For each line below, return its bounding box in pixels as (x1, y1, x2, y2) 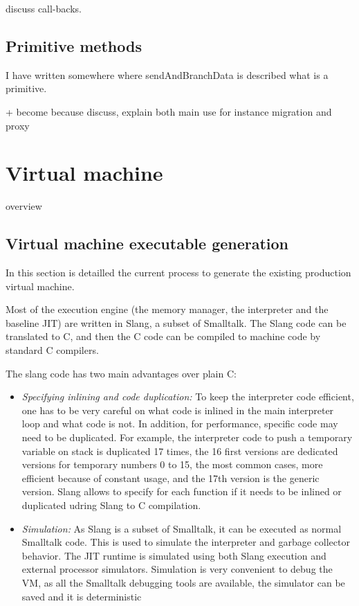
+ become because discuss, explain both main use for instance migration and (6, 104, 332, 118)
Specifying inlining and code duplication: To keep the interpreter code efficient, (21, 389, 354, 404)
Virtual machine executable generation (6, 233, 289, 254)
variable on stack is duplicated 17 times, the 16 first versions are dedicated (21, 443, 338, 458)
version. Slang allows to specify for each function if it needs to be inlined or (21, 484, 342, 499)
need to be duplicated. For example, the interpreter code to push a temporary (21, 430, 353, 445)
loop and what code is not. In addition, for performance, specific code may (21, 416, 338, 431)
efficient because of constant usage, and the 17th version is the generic (21, 470, 320, 485)
